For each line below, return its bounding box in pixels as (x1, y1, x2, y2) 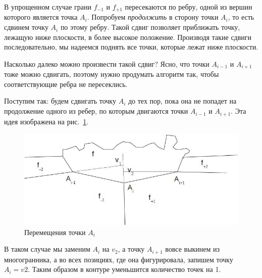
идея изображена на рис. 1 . (4, 116, 89, 126)
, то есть (228, 12, 254, 22)
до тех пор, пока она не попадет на (128, 96, 237, 106)
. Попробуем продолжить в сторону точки (87, 12, 219, 22)
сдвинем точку (4, 22, 48, 32)
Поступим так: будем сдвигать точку (4, 96, 116, 106)
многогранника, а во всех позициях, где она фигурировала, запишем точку (4, 254, 233, 264)
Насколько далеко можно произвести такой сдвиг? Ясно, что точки (4, 58, 209, 69)
